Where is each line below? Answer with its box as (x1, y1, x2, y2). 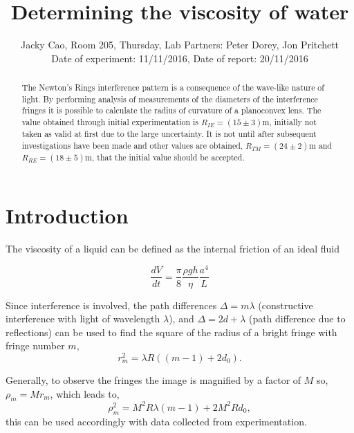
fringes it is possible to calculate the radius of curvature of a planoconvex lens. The (21, 104, 322, 116)
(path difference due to (248, 311, 346, 326)
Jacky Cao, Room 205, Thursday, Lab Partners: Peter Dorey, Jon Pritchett (20, 37, 339, 52)
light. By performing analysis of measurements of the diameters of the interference (21, 93, 318, 104)
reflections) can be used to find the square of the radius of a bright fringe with (6, 324, 337, 339)
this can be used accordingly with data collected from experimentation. (6, 414, 307, 428)
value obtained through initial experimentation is (21, 116, 198, 128)
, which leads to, (50, 386, 120, 400)
